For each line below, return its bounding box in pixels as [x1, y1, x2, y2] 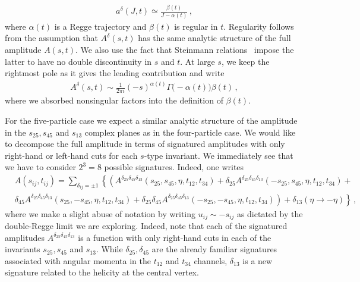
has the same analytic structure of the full [138, 32, 291, 44]
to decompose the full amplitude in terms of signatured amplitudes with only [5, 137, 285, 150]
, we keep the [221, 55, 270, 67]
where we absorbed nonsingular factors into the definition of [5, 94, 223, 106]
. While [96, 243, 123, 255]
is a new [242, 254, 273, 267]
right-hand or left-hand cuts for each [5, 149, 138, 161]
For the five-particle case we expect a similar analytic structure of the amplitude [5, 114, 298, 127]
